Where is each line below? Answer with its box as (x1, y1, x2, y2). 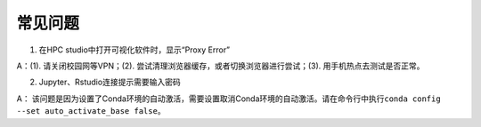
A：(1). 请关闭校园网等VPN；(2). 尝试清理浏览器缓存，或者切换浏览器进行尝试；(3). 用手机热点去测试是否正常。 (16, 60, 425, 71)
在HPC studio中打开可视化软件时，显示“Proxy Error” (38, 44, 231, 55)
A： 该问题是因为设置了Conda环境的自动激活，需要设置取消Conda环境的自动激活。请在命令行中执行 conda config (16, 93, 441, 104)
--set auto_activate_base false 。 (16, 106, 166, 116)
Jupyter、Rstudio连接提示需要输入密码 (38, 76, 182, 88)
